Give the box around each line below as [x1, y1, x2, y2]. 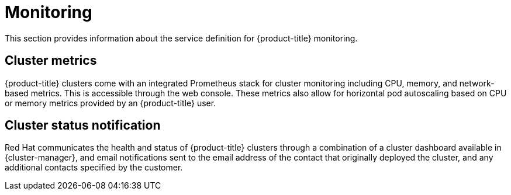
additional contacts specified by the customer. [5, 162, 183, 173]
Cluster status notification [5, 118, 161, 133]
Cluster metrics [5, 53, 97, 68]
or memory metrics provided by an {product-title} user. [5, 97, 216, 108]
